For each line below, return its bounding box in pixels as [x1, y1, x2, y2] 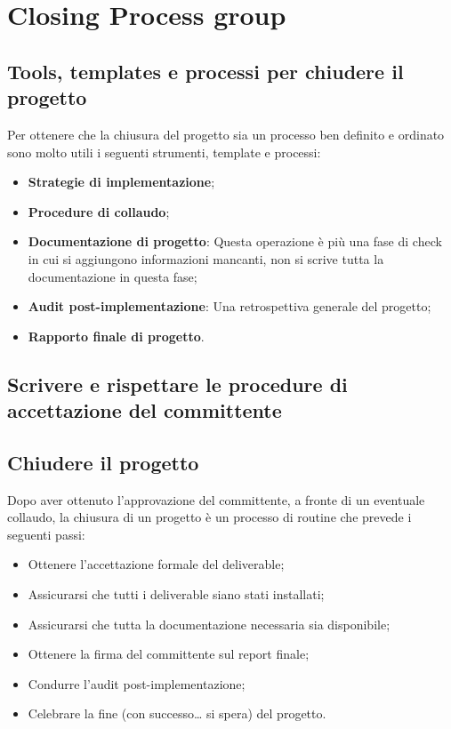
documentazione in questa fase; [28, 267, 197, 285]
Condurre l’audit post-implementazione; [28, 674, 246, 693]
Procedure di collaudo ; [28, 202, 170, 220]
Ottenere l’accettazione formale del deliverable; [28, 555, 285, 573]
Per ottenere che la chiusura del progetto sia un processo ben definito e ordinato [7, 124, 445, 143]
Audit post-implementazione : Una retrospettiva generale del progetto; [28, 297, 431, 316]
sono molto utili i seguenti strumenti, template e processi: [7, 142, 321, 161]
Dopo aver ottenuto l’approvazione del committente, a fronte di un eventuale [7, 490, 425, 509]
